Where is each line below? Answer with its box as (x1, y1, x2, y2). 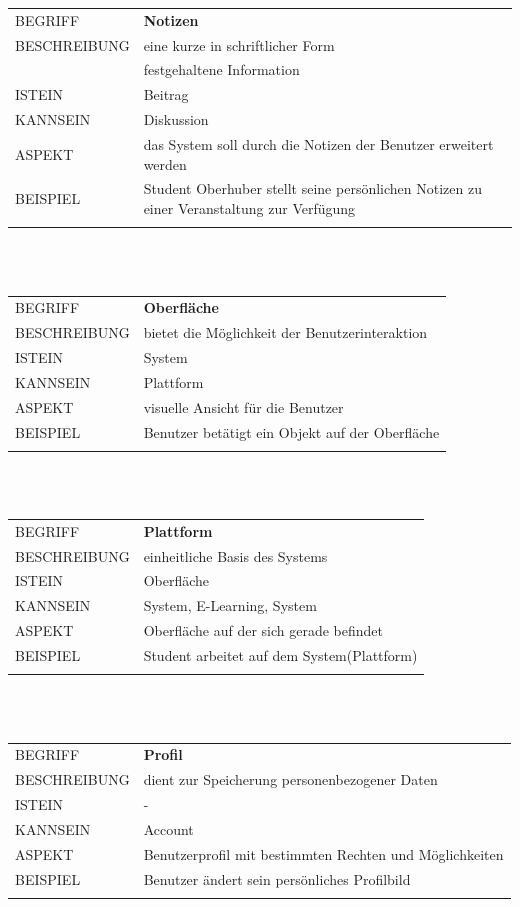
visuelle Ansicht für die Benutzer (143, 396, 344, 417)
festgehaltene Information (143, 59, 300, 80)
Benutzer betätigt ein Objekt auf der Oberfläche (143, 421, 440, 442)
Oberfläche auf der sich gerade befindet (143, 620, 384, 641)
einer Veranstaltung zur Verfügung (143, 198, 356, 218)
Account (143, 818, 194, 839)
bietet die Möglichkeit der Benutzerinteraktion (143, 322, 428, 343)
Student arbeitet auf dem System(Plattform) (143, 645, 418, 665)
